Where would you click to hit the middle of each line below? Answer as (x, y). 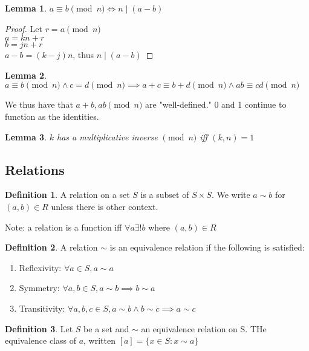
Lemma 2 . (26, 75)
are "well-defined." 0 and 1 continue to (216, 104)
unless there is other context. (105, 206)
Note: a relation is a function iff (63, 227)
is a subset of (165, 195)
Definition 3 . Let (39, 328)
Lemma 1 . (26, 8)
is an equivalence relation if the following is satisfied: (207, 247)
